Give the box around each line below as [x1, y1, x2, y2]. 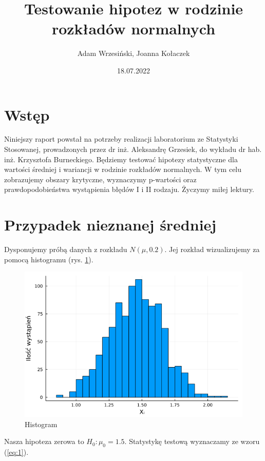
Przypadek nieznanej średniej [4, 214, 217, 235]
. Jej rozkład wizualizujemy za [164, 244, 260, 255]
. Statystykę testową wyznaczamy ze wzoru [124, 436, 260, 447]
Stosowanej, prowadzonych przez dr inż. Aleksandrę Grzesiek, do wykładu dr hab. [4, 144, 262, 155]
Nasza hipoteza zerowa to [4, 436, 84, 447]
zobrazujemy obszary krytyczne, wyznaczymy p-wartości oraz [4, 174, 197, 184]
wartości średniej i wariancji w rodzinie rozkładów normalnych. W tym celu [4, 164, 242, 175]
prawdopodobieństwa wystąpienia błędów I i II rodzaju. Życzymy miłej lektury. [4, 184, 254, 195]
